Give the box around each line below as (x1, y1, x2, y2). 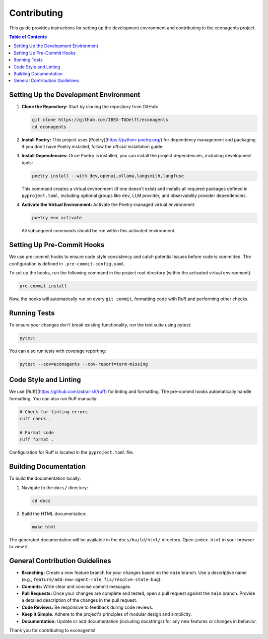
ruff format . (19, 437, 54, 443)
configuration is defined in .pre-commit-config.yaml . (9, 260, 126, 266)
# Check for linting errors (19, 409, 88, 414)
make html (32, 524, 56, 529)
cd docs (32, 498, 51, 504)
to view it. (9, 544, 29, 549)
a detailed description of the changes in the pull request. (21, 597, 137, 603)
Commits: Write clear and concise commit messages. (21, 583, 132, 589)
